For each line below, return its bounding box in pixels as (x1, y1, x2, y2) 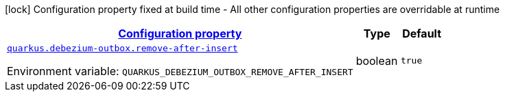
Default (402, 27, 442, 40)
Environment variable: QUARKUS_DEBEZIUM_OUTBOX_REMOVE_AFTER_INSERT (7, 64, 353, 78)
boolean (355, 53, 398, 68)
